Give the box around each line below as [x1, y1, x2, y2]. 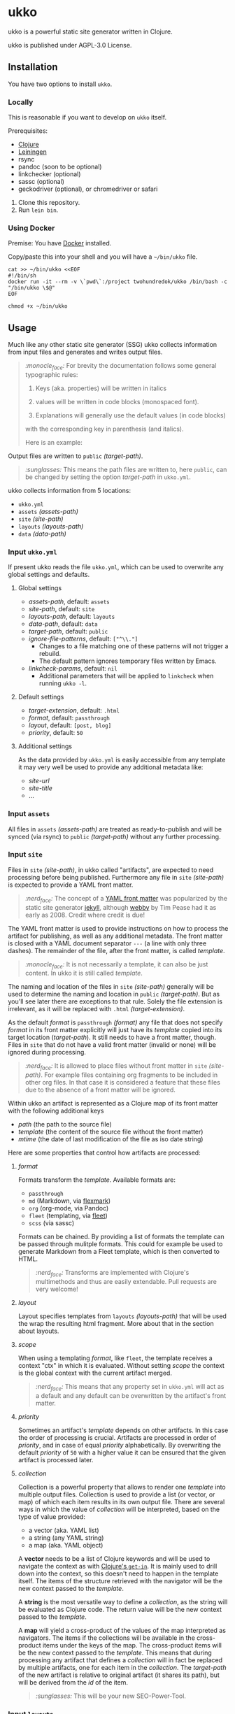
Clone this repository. [17, 199, 80, 207]
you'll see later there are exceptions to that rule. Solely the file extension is [8, 997, 223, 1006]
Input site [8, 850, 43, 859]
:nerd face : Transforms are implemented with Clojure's [35, 1269, 190, 1278]
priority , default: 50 [28, 729, 83, 737]
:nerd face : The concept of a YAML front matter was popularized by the [24, 894, 228, 904]
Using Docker [8, 223, 55, 233]
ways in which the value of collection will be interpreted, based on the [17, 1505, 220, 1513]
